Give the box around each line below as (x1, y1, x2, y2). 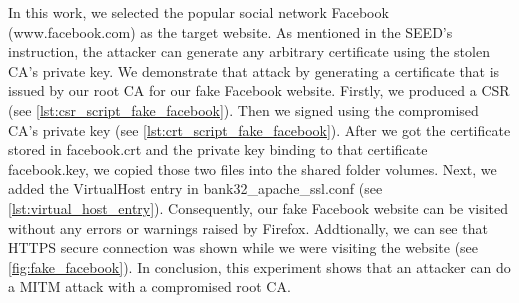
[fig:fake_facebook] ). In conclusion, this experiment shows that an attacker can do (8, 256, 511, 277)
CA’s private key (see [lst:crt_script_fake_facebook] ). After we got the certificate (8, 119, 511, 140)
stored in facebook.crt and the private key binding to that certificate (8, 139, 428, 160)
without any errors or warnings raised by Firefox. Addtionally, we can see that (8, 217, 488, 238)
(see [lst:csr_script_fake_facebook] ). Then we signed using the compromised (8, 99, 479, 120)
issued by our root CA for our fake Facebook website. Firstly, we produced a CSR (8, 80, 510, 101)
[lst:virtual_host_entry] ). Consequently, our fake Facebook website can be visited (8, 197, 509, 218)
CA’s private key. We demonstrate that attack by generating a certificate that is (8, 60, 500, 81)
